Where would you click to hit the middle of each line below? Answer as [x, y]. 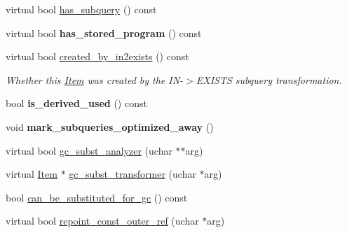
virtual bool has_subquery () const [81, 9]
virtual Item [32, 174]
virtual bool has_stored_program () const [104, 33]
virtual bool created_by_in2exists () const [97, 56]
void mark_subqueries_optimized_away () [110, 126]
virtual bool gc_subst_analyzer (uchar [89, 150]
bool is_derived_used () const [76, 103]
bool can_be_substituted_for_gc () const [97, 197]
